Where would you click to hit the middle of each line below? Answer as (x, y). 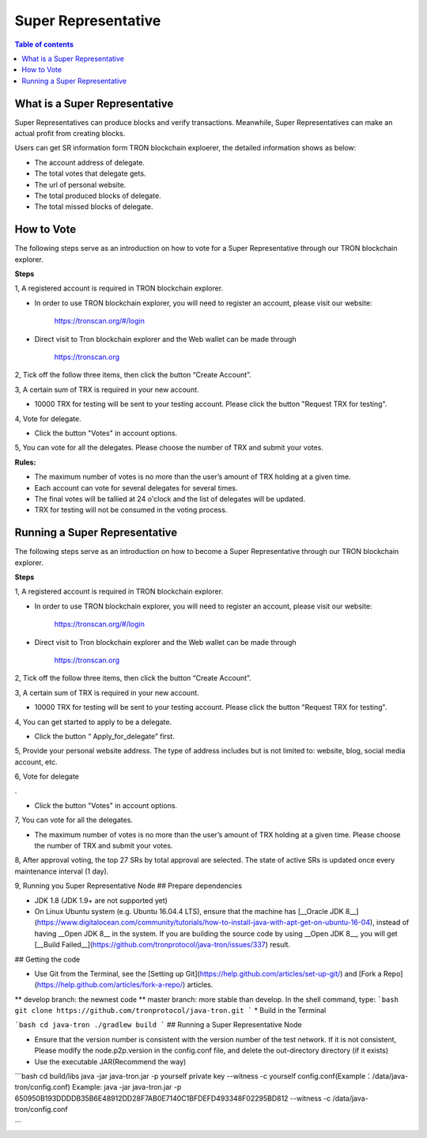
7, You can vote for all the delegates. (74, 820)
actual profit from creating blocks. (70, 134)
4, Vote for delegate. (48, 419)
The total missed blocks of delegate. (94, 207)
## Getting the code (47, 959)
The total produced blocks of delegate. (98, 195)
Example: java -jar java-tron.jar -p (127, 1087)
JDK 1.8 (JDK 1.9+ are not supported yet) (101, 900)
